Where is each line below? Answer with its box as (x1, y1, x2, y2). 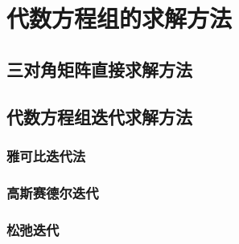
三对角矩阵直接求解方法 (6, 56, 192, 81)
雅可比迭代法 (6, 145, 86, 165)
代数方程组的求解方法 (6, 2, 233, 35)
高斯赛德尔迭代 (6, 182, 99, 202)
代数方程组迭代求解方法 (6, 104, 192, 128)
